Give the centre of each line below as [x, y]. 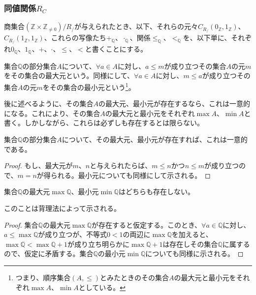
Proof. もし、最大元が [38, 165]
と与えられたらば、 [121, 165]
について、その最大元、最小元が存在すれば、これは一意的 [155, 139]
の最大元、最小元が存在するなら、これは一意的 [175, 103]
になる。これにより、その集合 [52, 113]
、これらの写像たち [75, 38]
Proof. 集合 [21, 224]
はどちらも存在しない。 [156, 192]
